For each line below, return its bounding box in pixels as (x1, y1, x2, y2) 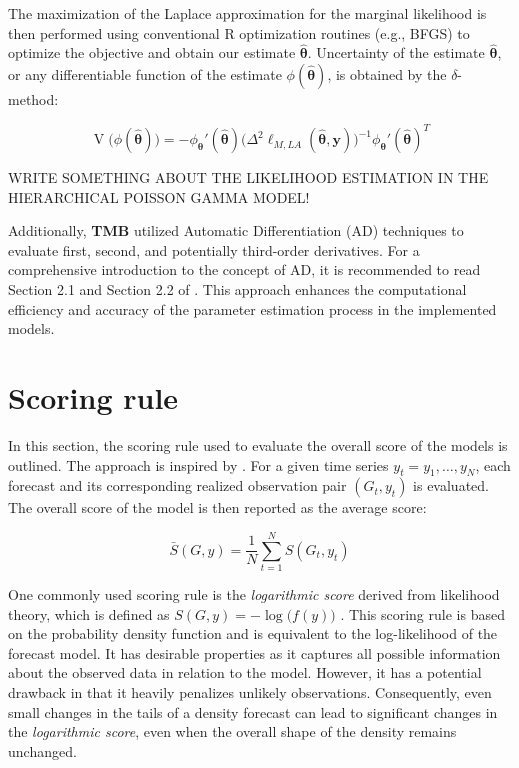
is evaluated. (413, 475, 489, 496)
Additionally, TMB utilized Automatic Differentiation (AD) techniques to (8, 220, 464, 241)
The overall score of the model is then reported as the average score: (8, 497, 427, 518)
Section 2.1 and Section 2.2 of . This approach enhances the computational (8, 279, 467, 300)
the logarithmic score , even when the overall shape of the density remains (8, 721, 457, 742)
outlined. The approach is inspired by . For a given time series (8, 454, 389, 475)
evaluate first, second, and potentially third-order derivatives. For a (8, 239, 420, 260)
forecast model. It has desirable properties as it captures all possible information (8, 642, 501, 663)
